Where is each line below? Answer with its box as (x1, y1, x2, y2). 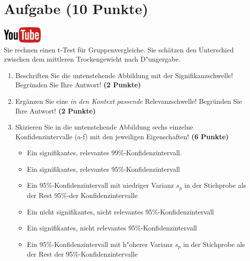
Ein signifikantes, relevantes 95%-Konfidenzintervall (27, 163, 180, 174)
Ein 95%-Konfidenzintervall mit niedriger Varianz (27, 180, 174, 190)
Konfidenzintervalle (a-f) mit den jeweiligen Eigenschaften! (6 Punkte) (15, 131, 229, 141)
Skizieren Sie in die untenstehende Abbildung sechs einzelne (15, 122, 193, 132)
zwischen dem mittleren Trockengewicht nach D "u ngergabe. (4, 54, 181, 64)
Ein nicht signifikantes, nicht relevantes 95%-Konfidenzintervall (27, 206, 214, 216)
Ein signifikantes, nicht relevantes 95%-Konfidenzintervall (27, 223, 197, 233)
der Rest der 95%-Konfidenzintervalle (27, 249, 138, 259)
